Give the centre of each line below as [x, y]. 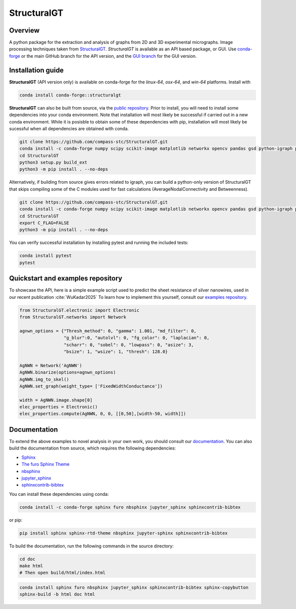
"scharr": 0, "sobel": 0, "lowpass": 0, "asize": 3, [129, 345]
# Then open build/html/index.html [62, 573]
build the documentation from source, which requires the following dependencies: [92, 448]
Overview [24, 30]
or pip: [16, 520]
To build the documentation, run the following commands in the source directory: [91, 546]
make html [31, 566]
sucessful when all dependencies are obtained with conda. [69, 128]
